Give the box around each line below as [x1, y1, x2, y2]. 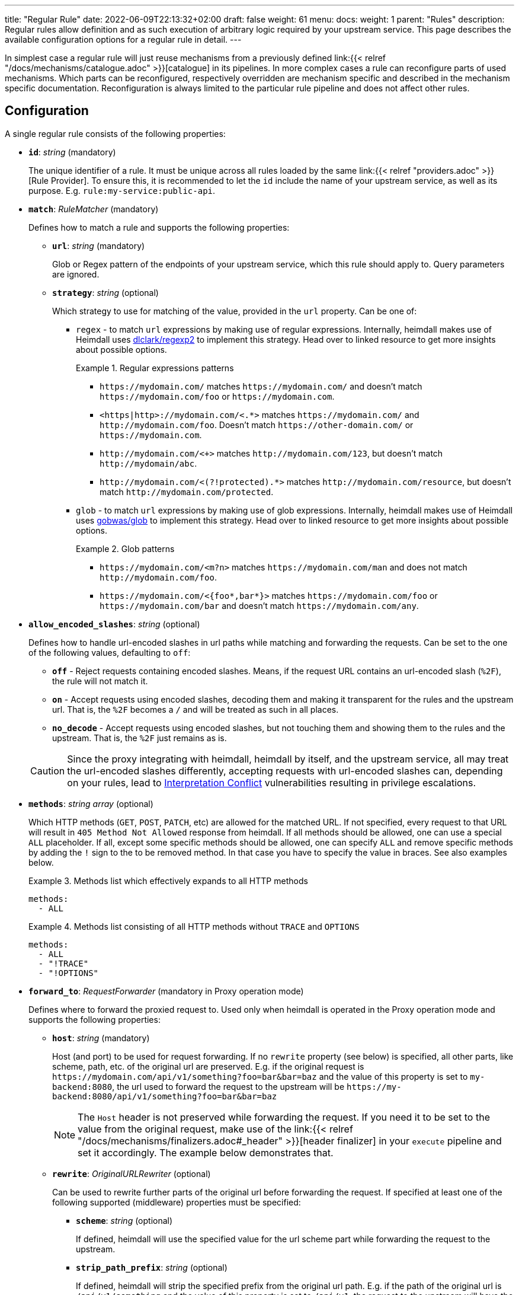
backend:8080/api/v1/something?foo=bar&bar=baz [52, 1091, 277, 1101]
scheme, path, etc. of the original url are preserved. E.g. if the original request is [52, 1061, 364, 1071]
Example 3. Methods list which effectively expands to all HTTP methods [28, 875, 308, 886]
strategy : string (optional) [52, 287, 159, 298]
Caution [30, 764, 65, 777]
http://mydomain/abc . [100, 458, 197, 468]
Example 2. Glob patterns [76, 543, 175, 554]
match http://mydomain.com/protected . [100, 486, 274, 497]
